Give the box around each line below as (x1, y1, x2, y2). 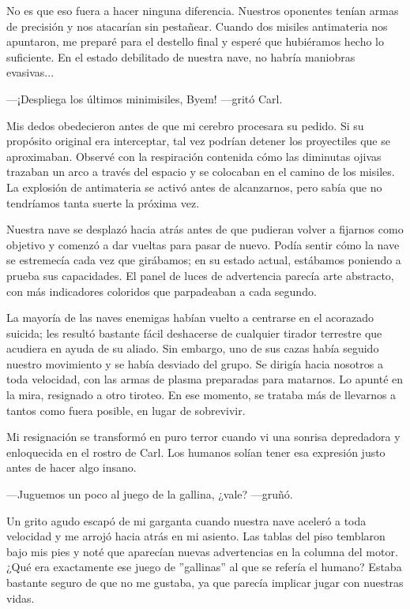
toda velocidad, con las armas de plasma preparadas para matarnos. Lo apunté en (6, 371, 404, 387)
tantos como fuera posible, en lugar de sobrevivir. (6, 402, 246, 418)
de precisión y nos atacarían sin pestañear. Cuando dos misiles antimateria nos (6, 17, 388, 34)
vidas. (6, 589, 35, 606)
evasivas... (6, 64, 55, 80)
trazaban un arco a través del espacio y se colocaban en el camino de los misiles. (6, 163, 395, 180)
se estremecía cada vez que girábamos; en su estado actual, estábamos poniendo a (6, 252, 401, 268)
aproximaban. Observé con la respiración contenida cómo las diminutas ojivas (6, 148, 382, 164)
